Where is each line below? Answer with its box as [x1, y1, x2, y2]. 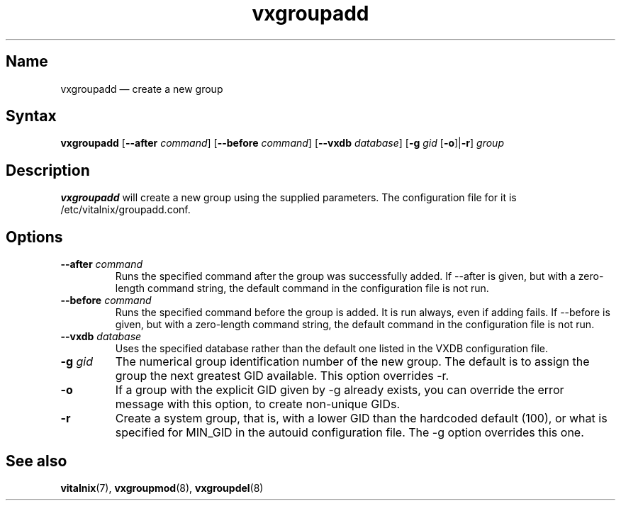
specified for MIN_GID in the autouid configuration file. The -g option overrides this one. [115, 425, 584, 440]
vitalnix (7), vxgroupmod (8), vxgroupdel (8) [60, 481, 264, 494]
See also [6, 451, 67, 470]
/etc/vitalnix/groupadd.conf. [60, 203, 191, 216]
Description [6, 161, 90, 179]
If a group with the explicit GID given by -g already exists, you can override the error [115, 383, 564, 398]
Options [6, 227, 63, 246]
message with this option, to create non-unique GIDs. [115, 397, 400, 412]
